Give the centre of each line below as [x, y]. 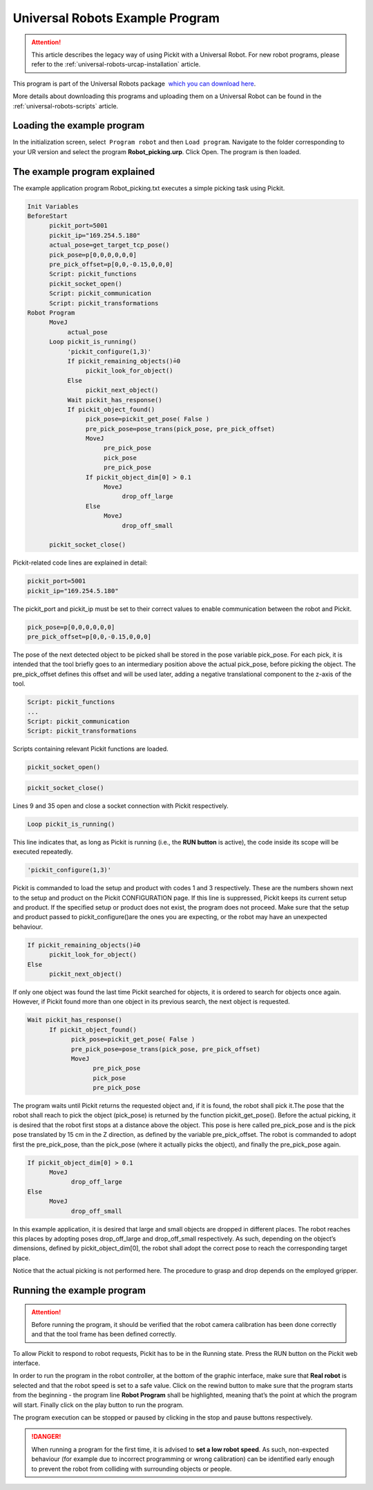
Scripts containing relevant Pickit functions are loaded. [90, 749]
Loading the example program [79, 125]
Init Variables [53, 206]
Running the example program [79, 1290]
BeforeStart [48, 216]
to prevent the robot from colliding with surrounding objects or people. [132, 1469]
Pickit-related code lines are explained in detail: [80, 563]
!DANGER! [46, 1437]
